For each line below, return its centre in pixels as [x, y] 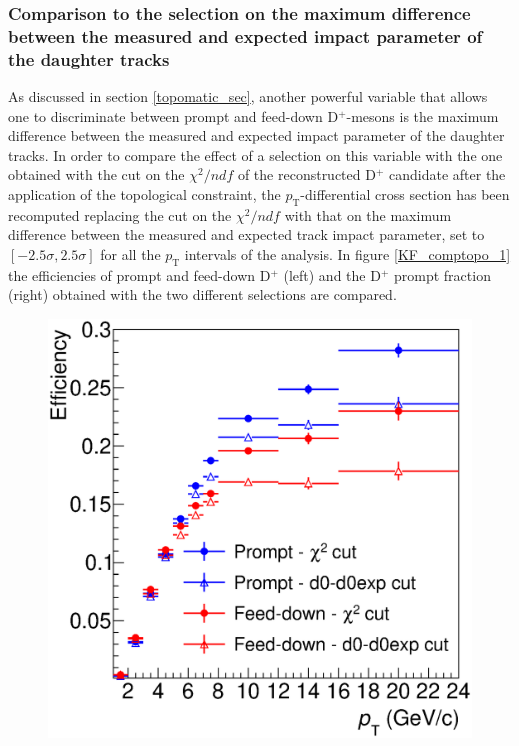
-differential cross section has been [405, 194]
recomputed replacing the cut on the [120, 214]
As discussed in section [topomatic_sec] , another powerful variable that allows [248, 96]
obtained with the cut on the [96, 174]
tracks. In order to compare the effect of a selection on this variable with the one [255, 154]
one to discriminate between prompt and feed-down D [173, 115]
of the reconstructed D [306, 174]
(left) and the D [332, 274]
